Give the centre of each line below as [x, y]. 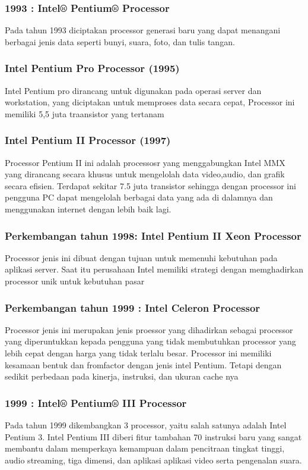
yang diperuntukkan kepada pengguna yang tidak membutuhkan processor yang [150, 341]
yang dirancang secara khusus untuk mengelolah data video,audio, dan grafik [145, 174]
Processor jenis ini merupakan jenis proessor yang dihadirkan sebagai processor [149, 329]
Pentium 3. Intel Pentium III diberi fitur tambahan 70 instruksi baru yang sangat [153, 436]
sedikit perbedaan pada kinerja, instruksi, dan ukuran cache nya [122, 376]
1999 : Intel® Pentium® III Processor [96, 402]
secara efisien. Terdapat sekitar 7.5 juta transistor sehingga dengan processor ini [150, 185]
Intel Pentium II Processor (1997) [88, 140]
